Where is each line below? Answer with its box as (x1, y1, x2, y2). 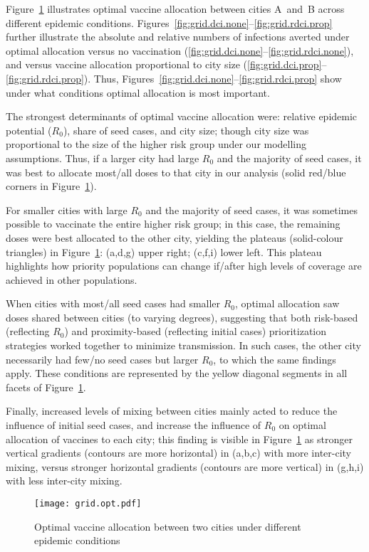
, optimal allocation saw (235, 296, 340, 311)
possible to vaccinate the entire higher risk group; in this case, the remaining (6, 216, 341, 231)
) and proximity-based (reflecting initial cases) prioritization (64, 324, 327, 339)
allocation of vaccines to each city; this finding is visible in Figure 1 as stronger (6, 431, 353, 446)
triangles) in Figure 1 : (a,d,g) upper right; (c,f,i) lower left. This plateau (6, 244, 322, 259)
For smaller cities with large (6, 202, 128, 217)
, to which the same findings (213, 351, 336, 366)
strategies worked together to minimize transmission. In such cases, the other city (6, 338, 361, 353)
